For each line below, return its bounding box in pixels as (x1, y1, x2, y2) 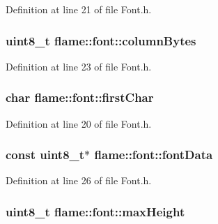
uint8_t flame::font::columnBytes (6, 31, 196, 49)
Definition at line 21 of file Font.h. (6, 2, 152, 16)
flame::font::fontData (94, 146, 213, 163)
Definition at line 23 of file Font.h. (6, 59, 152, 73)
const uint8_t (6, 146, 85, 163)
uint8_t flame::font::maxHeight (6, 202, 185, 220)
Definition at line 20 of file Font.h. (6, 116, 152, 130)
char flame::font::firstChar (6, 89, 154, 106)
